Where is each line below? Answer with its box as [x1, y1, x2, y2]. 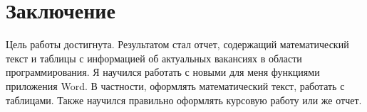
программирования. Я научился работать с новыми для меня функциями [6, 65, 320, 79]
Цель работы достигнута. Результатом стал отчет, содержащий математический [6, 37, 349, 52]
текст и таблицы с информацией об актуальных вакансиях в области [6, 50, 302, 65]
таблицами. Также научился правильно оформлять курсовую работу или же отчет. [6, 92, 362, 107]
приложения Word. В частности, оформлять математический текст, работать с [6, 78, 345, 93]
